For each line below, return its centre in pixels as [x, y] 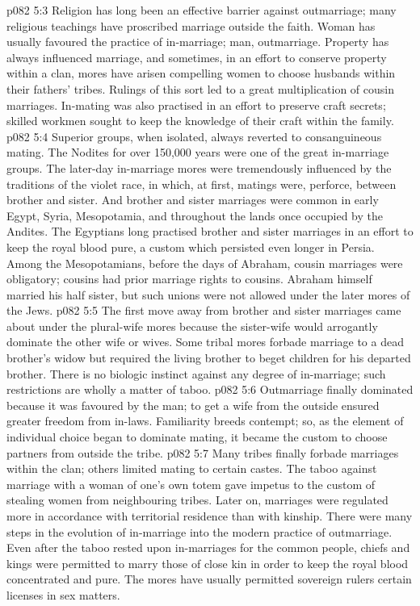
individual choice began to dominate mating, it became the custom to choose [197, 437]
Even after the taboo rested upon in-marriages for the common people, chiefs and [208, 547]
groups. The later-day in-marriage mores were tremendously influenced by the [199, 167]
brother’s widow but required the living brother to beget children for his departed [209, 358]
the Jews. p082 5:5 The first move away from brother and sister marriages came [204, 310]
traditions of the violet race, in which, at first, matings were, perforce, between [202, 184]
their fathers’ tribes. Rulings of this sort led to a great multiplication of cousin [200, 88]
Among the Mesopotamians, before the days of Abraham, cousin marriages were [205, 263]
